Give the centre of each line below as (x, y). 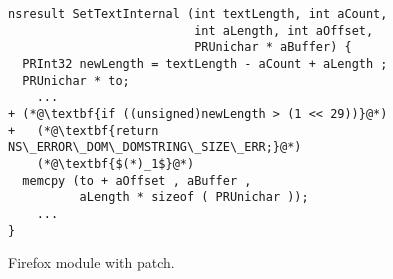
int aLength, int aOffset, (284, 30)
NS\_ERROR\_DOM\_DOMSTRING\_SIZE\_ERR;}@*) (155, 147)
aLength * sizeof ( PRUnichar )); (194, 197)
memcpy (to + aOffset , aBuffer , (137, 180)
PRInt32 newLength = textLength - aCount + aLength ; (205, 63)
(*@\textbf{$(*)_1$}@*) (115, 163)
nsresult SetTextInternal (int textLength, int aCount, (198, 14)
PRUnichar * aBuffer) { (273, 47)
